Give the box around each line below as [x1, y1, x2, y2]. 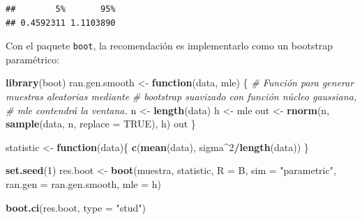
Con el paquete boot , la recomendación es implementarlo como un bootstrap [6, 38, 333, 53]
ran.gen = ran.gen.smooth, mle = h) [6, 177, 162, 191]
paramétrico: [6, 52, 60, 66]
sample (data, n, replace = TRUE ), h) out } [6, 116, 196, 131]
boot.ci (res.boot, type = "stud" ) [6, 200, 146, 214]
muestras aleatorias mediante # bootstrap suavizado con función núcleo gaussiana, [6, 89, 357, 104]
